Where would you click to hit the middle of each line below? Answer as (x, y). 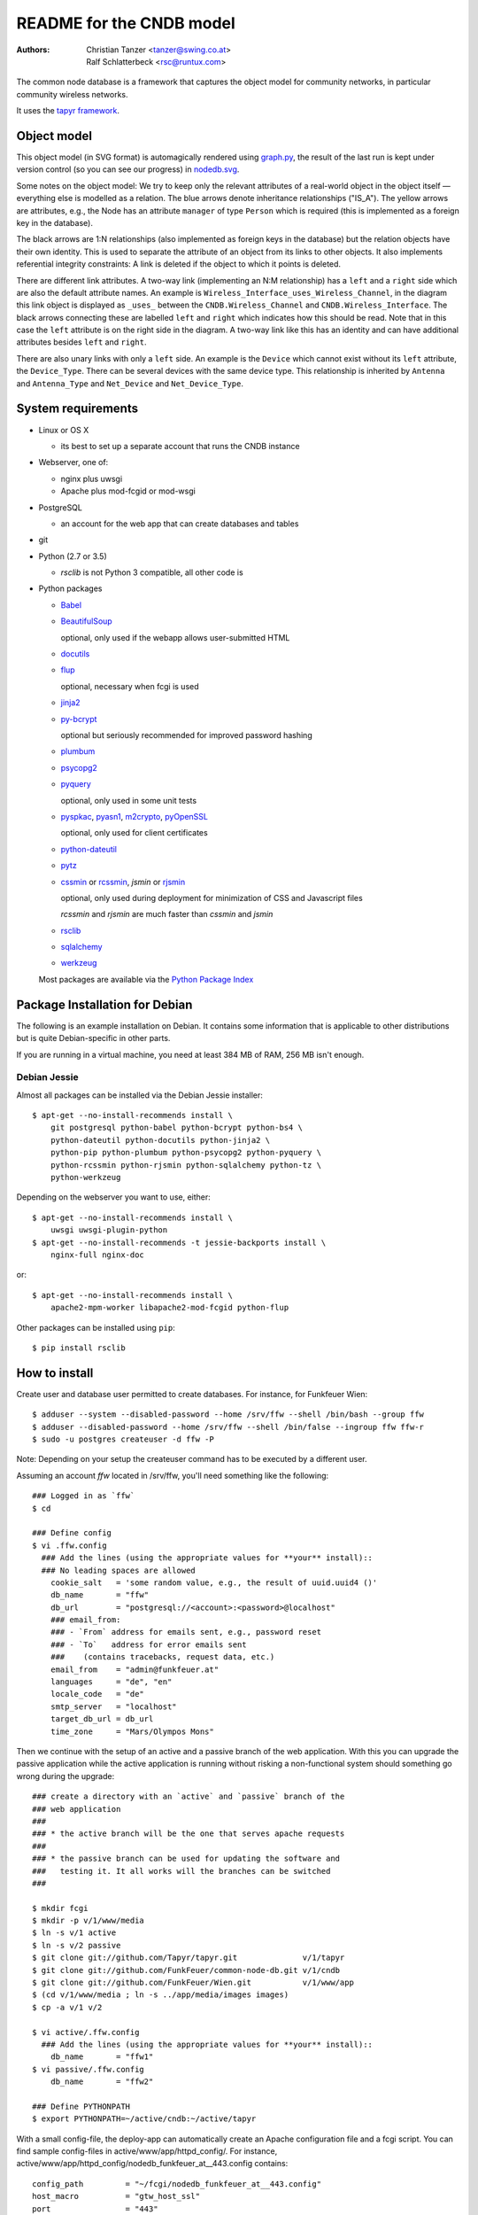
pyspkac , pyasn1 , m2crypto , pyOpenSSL (134, 816)
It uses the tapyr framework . (68, 111)
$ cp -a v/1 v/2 (67, 2007)
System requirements (77, 409)
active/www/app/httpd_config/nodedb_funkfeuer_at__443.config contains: (152, 2164)
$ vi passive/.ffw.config (89, 2069)
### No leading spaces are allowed (119, 1570)
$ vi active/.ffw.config (86, 2032)
